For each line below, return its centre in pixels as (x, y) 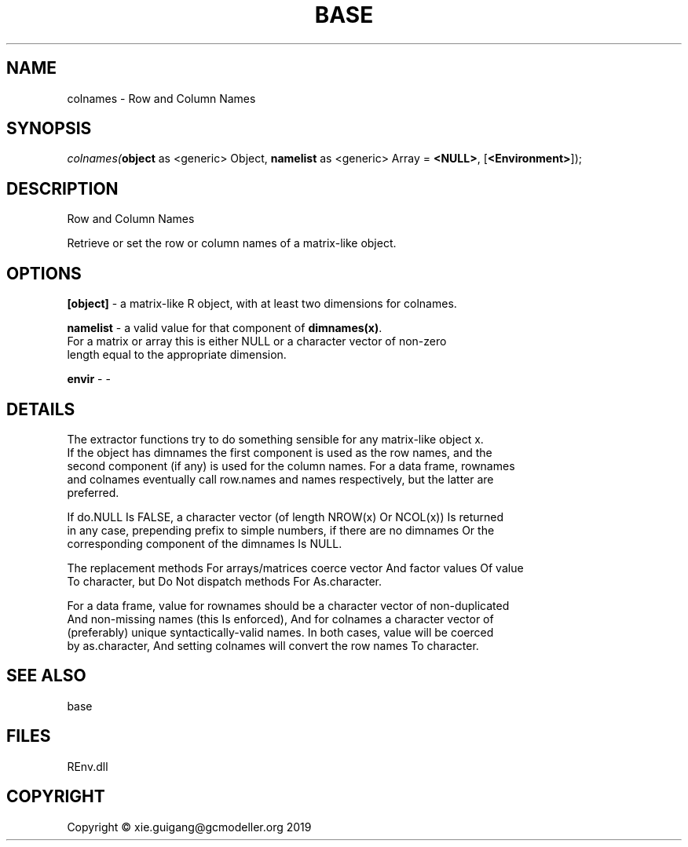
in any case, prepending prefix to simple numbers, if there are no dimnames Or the (281, 530)
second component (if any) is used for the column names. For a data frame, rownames (291, 465)
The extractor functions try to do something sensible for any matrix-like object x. (275, 439)
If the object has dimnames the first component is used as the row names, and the (280, 452)
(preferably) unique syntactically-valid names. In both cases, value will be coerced (280, 632)
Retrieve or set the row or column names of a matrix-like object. (232, 243)
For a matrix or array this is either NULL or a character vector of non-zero (257, 341)
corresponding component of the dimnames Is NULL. (205, 543)
